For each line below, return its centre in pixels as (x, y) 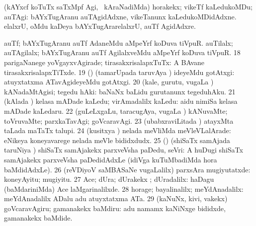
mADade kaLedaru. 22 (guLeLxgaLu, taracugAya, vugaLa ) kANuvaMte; (116, 111)
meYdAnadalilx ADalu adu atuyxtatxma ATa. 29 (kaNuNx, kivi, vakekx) (116, 198)
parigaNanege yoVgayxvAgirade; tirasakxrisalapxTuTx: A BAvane (104, 62)
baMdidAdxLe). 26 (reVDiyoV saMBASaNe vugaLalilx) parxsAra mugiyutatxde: (127, 169)
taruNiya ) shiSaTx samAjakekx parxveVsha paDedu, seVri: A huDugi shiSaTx (124, 150)
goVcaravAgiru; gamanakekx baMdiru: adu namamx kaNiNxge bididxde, (115, 208)
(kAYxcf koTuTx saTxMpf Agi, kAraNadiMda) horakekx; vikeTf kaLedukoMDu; (128, 6)
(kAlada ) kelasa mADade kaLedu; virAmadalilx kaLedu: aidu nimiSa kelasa (121, 101)
